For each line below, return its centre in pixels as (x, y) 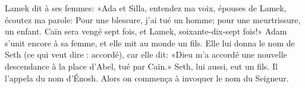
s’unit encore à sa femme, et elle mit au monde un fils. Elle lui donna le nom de (150, 43)
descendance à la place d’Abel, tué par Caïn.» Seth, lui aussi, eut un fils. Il (141, 66)
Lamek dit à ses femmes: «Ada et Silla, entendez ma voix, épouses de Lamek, (146, 8)
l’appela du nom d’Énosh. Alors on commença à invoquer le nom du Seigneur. (147, 78)
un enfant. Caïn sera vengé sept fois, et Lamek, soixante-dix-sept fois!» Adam (146, 31)
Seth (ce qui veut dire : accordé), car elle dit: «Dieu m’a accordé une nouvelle (146, 54)
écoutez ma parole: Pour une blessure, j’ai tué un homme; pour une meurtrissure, (153, 19)
